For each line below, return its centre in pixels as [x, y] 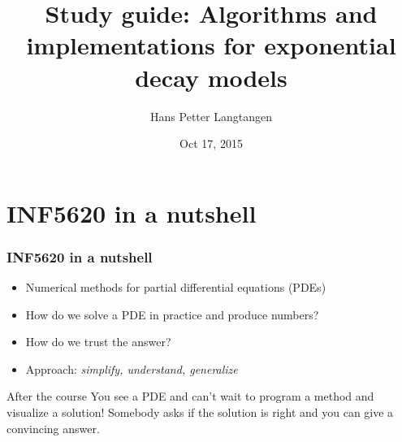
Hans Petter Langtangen [211, 116]
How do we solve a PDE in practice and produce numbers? [172, 314]
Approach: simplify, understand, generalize [132, 368]
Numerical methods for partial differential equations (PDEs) [176, 287]
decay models [211, 77]
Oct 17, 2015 [211, 143]
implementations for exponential [211, 45]
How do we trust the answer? [98, 342]
